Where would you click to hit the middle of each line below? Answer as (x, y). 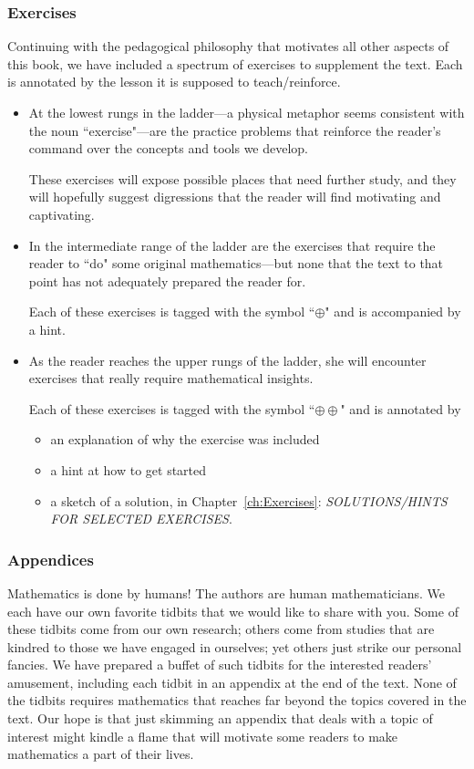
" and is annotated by (401, 408)
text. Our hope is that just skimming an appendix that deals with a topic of (220, 718)
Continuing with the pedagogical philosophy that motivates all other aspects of (228, 46)
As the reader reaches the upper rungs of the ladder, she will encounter (227, 360)
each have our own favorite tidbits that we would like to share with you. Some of (233, 611)
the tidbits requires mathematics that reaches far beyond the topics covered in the (237, 700)
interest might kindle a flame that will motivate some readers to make (203, 736)
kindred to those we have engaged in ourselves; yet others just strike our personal (235, 646)
